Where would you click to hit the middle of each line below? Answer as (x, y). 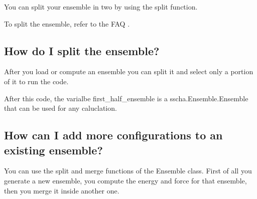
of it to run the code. (36, 81)
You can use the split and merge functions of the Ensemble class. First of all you (128, 171)
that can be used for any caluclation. (60, 108)
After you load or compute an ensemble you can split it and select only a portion (129, 71)
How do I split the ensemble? (82, 50)
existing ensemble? (53, 150)
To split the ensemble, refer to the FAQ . (67, 23)
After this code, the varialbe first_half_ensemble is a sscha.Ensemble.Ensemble (126, 98)
